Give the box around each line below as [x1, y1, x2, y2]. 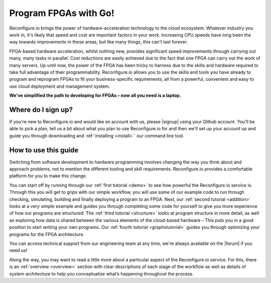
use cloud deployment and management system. [9, 83, 110, 89]
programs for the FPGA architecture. [9, 231, 85, 237]
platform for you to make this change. [9, 173, 87, 179]
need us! [9, 247, 28, 253]
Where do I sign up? [9, 105, 73, 114]
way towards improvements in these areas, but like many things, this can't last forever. [9, 39, 188, 45]
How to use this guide [9, 146, 79, 154]
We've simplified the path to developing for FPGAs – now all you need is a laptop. [9, 93, 182, 99]
